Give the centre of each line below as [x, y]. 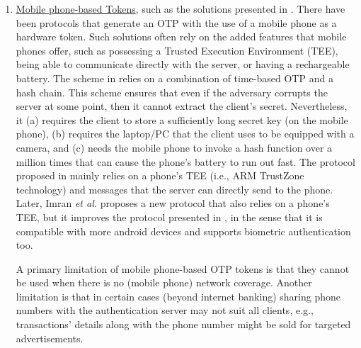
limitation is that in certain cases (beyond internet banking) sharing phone [178, 296]
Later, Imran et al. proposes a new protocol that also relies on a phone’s [173, 203]
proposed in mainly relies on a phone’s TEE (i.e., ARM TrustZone [160, 175]
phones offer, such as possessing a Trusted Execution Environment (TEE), [177, 50]
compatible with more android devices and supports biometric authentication [183, 231]
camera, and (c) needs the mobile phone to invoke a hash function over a [174, 147]
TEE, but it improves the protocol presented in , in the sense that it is [169, 217]
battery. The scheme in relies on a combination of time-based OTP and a [174, 78]
